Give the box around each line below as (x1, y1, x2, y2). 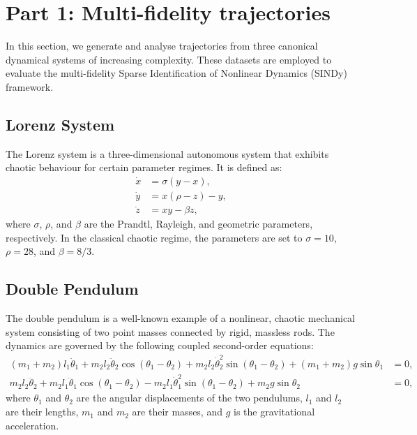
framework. (6, 79, 54, 94)
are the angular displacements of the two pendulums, (76, 390, 303, 405)
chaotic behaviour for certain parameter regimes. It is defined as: (6, 160, 282, 175)
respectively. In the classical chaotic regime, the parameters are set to (6, 230, 303, 244)
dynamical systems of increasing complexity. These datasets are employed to (6, 52, 332, 66)
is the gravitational (234, 404, 315, 419)
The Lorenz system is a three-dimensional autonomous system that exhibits (6, 146, 329, 161)
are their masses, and (132, 404, 222, 419)
